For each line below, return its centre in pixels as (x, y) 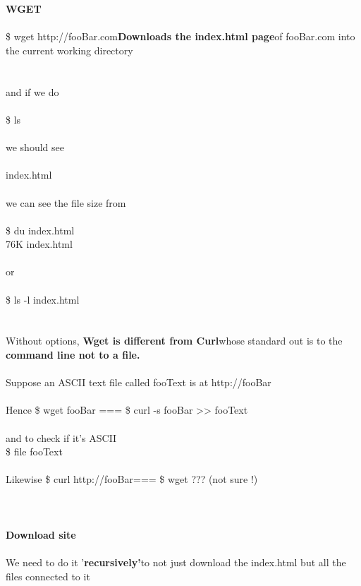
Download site (41, 534)
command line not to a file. (73, 355)
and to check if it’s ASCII (61, 437)
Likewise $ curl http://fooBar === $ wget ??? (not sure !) (132, 479)
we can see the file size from (66, 202)
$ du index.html (40, 230)
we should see (35, 147)
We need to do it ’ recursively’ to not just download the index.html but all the (176, 562)
